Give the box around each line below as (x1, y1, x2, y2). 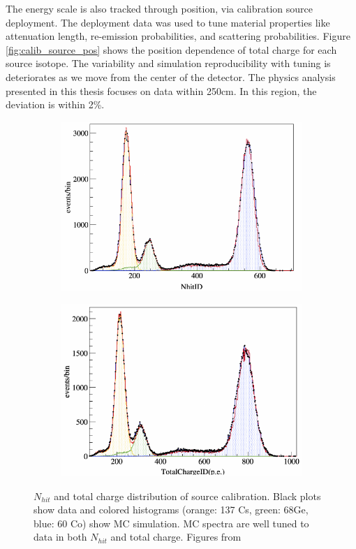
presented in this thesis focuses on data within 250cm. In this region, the (6, 83, 317, 98)
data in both (34, 529, 87, 544)
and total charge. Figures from (110, 529, 242, 544)
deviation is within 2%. (6, 97, 105, 112)
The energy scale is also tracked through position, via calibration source (6, 1, 313, 15)
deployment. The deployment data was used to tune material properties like (6, 15, 330, 29)
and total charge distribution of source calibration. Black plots (54, 488, 321, 503)
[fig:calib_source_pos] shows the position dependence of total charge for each (6, 42, 337, 57)
